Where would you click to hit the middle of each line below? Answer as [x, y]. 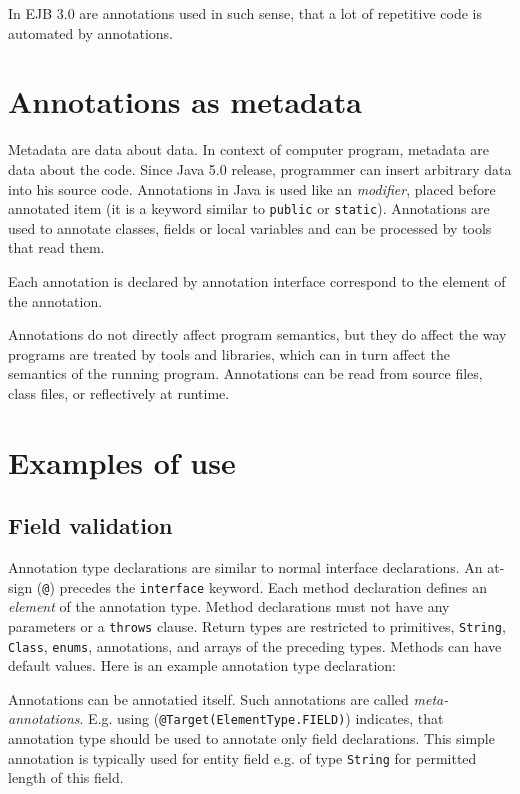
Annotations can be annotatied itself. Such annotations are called [208, 698]
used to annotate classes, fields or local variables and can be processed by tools [250, 227]
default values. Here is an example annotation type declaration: [202, 665]
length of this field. [66, 777]
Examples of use [122, 461]
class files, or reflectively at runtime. [119, 392]
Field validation [90, 525]
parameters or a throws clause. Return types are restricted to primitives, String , [257, 625]
